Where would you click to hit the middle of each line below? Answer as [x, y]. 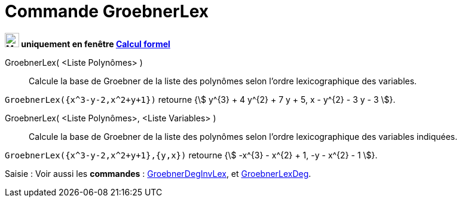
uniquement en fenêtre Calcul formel [96, 44]
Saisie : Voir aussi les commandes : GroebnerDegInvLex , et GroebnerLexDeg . [158, 173]
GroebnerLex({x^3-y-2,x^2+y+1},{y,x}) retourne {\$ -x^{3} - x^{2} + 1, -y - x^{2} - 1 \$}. [191, 155]
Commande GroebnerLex [107, 11]
